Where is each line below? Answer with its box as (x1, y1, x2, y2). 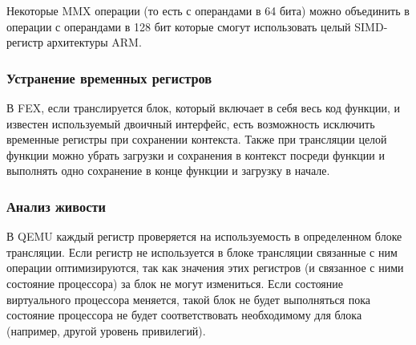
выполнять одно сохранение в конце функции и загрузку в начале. (6, 162, 330, 179)
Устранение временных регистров (6, 67, 212, 87)
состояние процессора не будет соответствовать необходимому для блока (6, 306, 362, 323)
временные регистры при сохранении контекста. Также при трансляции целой (6, 131, 387, 148)
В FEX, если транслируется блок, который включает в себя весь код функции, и (6, 99, 400, 116)
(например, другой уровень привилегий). (6, 322, 206, 339)
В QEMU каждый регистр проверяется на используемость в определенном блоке (6, 228, 402, 245)
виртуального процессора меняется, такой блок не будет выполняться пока (6, 290, 371, 307)
